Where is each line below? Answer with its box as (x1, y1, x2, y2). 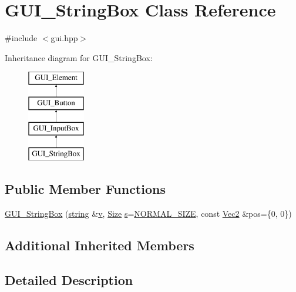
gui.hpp (51, 32, 78, 44)
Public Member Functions (5, 180, 166, 198)
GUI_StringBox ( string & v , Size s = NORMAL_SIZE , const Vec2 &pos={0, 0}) (5, 207, 292, 220)
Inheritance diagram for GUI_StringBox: (5, 51, 153, 63)
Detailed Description (5, 271, 133, 289)
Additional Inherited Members (5, 236, 194, 254)
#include (5, 32, 38, 44)
